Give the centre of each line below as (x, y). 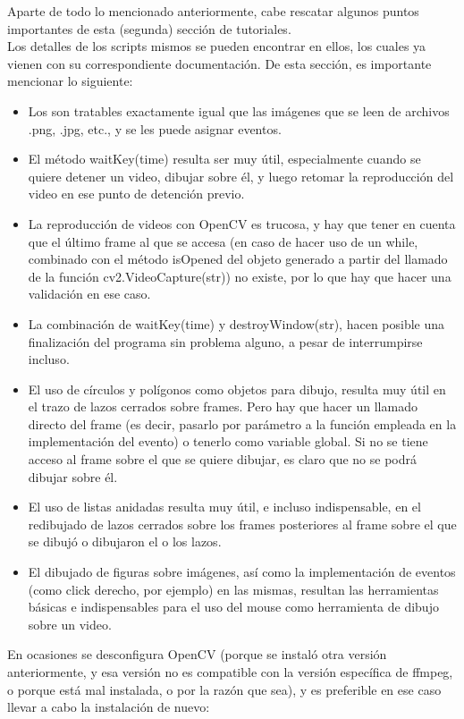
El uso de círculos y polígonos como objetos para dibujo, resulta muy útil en (237, 389)
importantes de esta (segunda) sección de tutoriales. (149, 28)
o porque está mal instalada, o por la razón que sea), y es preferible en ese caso (224, 689)
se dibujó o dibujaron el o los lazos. (125, 541)
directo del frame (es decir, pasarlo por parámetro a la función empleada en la (242, 423)
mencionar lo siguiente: (70, 81)
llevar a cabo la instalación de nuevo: (109, 707)
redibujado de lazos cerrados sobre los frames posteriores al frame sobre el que (242, 524)
